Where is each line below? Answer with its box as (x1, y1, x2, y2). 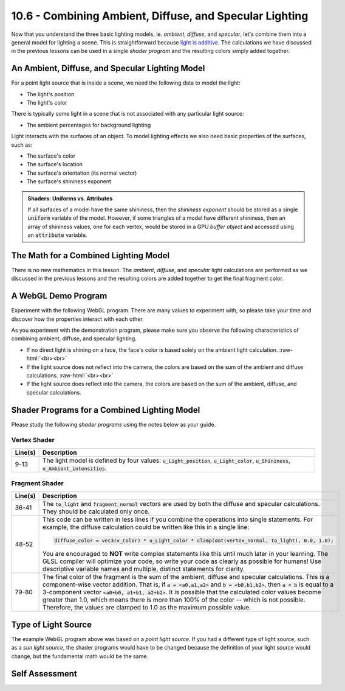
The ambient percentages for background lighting (26, 121, 151, 128)
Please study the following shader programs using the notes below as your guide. (11, 421, 216, 428)
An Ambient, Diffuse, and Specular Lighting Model (11, 63, 205, 74)
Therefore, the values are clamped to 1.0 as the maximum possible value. (43, 603, 251, 612)
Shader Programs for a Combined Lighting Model (11, 405, 200, 415)
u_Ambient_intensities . (43, 463, 108, 472)
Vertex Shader (11, 436, 55, 444)
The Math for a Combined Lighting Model (11, 250, 170, 261)
